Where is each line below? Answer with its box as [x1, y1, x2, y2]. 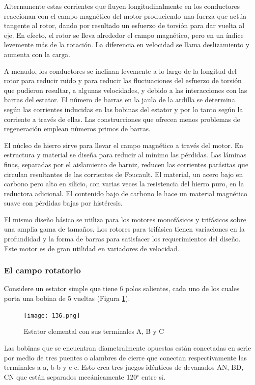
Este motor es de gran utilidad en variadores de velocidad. [4, 243, 179, 253]
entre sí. [141, 371, 166, 382]
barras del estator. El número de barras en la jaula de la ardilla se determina [4, 94, 235, 105]
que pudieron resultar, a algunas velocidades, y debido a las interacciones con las [4, 85, 247, 95]
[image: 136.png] [24, 312, 80, 319]
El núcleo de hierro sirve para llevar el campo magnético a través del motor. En [4, 140, 243, 150]
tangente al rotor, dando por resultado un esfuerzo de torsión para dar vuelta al [4, 20, 245, 30]
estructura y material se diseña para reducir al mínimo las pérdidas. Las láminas [4, 149, 247, 160]
